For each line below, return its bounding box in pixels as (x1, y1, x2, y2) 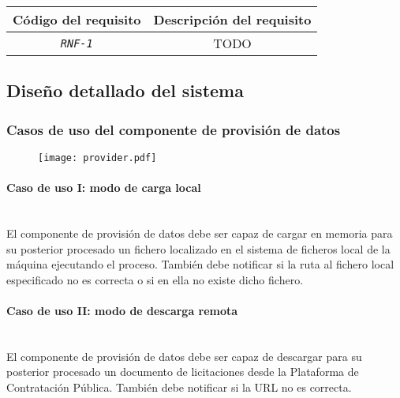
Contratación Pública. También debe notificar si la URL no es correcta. (6, 379, 352, 395)
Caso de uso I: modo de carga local (6, 179, 201, 196)
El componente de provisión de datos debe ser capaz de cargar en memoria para (6, 225, 393, 242)
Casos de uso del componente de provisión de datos (6, 119, 341, 139)
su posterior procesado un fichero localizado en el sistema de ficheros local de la (6, 240, 391, 257)
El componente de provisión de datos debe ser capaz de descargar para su (6, 347, 362, 364)
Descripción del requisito (153, 10, 312, 28)
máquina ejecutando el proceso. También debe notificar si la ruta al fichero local (6, 256, 394, 272)
